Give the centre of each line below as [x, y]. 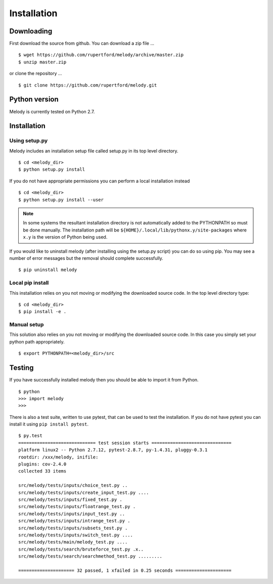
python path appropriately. [37, 341]
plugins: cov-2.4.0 [42, 464]
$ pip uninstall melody [48, 270]
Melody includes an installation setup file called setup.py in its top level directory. [94, 151]
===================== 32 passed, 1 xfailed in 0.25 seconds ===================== [125, 570]
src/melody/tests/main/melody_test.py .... [73, 542]
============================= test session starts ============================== [125, 443]
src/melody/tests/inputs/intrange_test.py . [75, 521]
